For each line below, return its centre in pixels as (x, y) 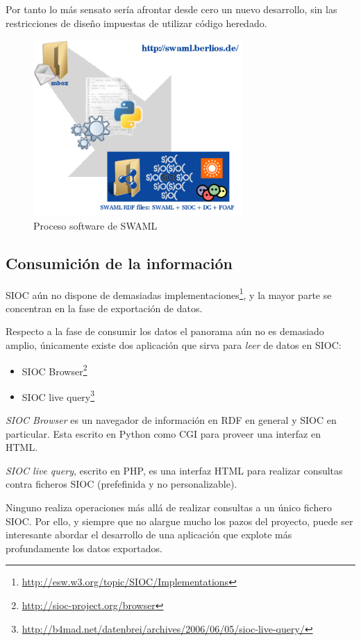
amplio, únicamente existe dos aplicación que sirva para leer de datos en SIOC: (174, 344)
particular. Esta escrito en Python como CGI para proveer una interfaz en (163, 433)
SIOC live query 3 (58, 395)
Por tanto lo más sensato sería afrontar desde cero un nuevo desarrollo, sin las (171, 9)
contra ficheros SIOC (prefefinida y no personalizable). (121, 484)
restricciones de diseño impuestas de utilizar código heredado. (136, 23)
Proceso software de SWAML (95, 225)
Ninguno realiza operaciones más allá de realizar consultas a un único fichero (169, 507)
